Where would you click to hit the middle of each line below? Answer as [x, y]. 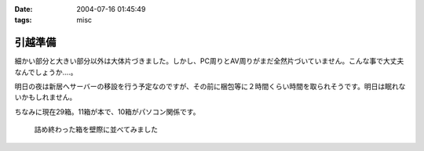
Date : [24, 9]
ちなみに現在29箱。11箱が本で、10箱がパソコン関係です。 [107, 111]
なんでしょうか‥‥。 [46, 72]
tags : [23, 20]
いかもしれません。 [46, 97]
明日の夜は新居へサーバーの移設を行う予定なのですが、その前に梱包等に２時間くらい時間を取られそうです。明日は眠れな [210, 87]
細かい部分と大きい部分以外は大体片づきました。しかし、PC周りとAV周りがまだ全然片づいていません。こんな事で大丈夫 [209, 61]
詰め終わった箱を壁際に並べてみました [96, 130]
